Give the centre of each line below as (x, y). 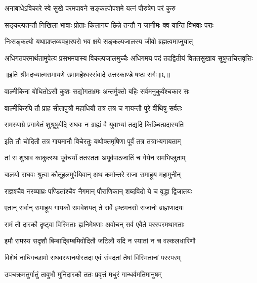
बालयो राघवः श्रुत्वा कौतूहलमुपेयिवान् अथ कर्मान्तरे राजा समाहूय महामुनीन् (93, 174)
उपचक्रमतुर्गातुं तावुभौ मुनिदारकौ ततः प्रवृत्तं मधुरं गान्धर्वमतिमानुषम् (83, 274)
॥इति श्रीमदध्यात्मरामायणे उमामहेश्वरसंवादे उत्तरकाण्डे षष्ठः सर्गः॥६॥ (87, 74)
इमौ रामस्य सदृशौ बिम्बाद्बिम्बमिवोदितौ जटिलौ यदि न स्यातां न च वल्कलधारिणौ (100, 241)
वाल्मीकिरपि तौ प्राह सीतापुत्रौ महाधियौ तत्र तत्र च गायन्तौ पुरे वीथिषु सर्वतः (93, 108)
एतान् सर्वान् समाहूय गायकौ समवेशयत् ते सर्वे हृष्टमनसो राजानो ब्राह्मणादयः (94, 208)
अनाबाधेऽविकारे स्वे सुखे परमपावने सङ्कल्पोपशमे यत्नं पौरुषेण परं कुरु (90, 8)
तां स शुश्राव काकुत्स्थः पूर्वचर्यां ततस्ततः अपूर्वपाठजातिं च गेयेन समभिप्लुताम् (95, 158)
